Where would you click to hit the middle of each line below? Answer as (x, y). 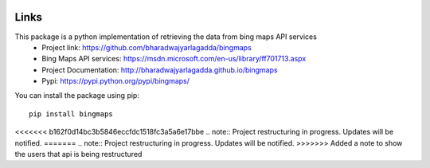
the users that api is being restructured (78, 154)
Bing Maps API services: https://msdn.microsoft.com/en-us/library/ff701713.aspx (174, 59)
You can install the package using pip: (77, 96)
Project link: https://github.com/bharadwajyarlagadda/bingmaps (147, 47)
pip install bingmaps (71, 114)
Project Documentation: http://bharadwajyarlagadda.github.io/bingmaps (160, 70)
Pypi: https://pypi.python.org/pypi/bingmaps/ (116, 81)
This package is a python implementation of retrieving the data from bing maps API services (166, 37)
